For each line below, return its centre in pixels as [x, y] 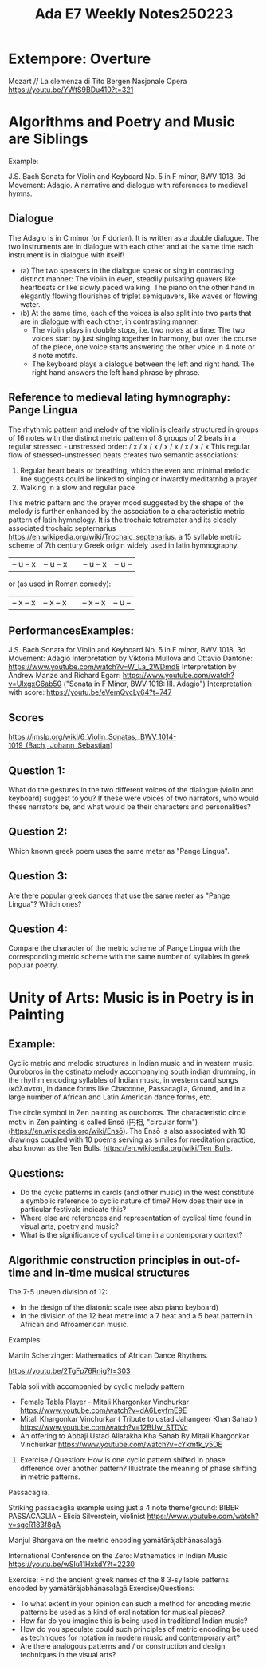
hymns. [20, 193]
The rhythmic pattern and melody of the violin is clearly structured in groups [133, 429]
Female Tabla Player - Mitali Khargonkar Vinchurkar [104, 1402]
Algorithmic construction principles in [105, 1260]
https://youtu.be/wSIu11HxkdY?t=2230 [72, 1564]
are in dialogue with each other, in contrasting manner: [110, 321]
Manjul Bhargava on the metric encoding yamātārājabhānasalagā [115, 1540]
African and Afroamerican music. [74, 1324]
